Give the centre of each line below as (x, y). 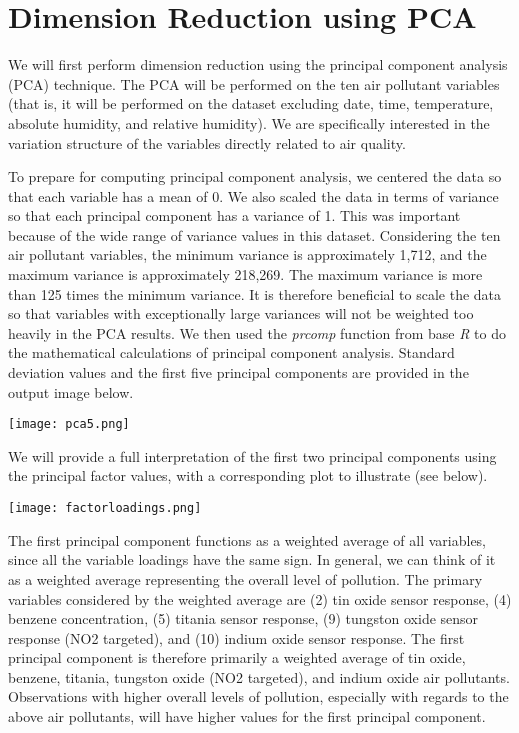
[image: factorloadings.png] (105, 508)
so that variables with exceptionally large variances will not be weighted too (241, 313)
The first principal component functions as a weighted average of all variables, (247, 539)
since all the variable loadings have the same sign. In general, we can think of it (252, 559)
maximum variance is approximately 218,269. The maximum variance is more (245, 274)
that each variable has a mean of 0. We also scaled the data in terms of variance (253, 195)
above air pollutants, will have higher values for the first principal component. (247, 716)
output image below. (71, 391)
